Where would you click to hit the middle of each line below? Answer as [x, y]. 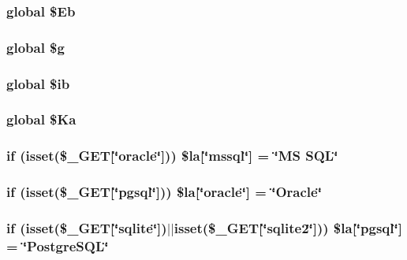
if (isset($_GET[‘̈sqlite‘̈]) [87, 227]
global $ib [38, 83]
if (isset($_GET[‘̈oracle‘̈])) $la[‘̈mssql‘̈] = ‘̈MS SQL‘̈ [172, 156]
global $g [35, 47]
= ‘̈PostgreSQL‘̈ [58, 245]
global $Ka [41, 119]
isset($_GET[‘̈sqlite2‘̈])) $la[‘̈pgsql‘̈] [288, 227]
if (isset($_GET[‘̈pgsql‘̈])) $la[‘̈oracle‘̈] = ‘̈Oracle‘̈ [164, 192]
